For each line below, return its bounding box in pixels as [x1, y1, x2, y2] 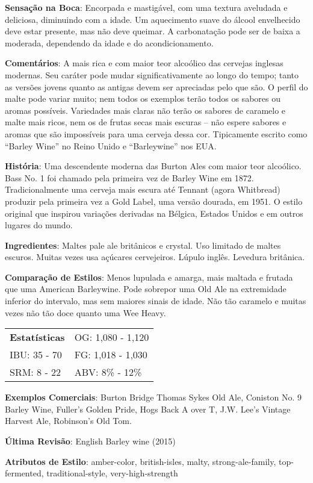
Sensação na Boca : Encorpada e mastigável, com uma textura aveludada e [5, 1, 288, 13]
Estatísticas [10, 330, 65, 344]
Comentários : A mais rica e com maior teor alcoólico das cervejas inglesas [5, 57, 284, 69]
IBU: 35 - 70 [10, 347, 62, 362]
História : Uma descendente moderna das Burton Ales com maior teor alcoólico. [5, 160, 302, 172]
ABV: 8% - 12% [74, 365, 142, 379]
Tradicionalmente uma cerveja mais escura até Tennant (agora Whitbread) [5, 183, 280, 196]
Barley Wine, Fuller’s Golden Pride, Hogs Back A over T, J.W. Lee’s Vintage [5, 402, 291, 415]
